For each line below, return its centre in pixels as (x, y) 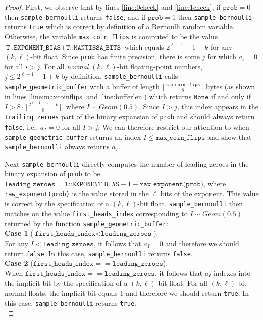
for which (222, 56)
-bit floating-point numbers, (160, 66)
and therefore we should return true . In (188, 292)
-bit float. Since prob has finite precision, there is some (115, 56)
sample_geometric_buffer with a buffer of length (82, 86)
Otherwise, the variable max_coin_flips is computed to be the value (111, 36)
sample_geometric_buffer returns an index (73, 136)
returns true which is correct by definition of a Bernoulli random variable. (120, 27)
